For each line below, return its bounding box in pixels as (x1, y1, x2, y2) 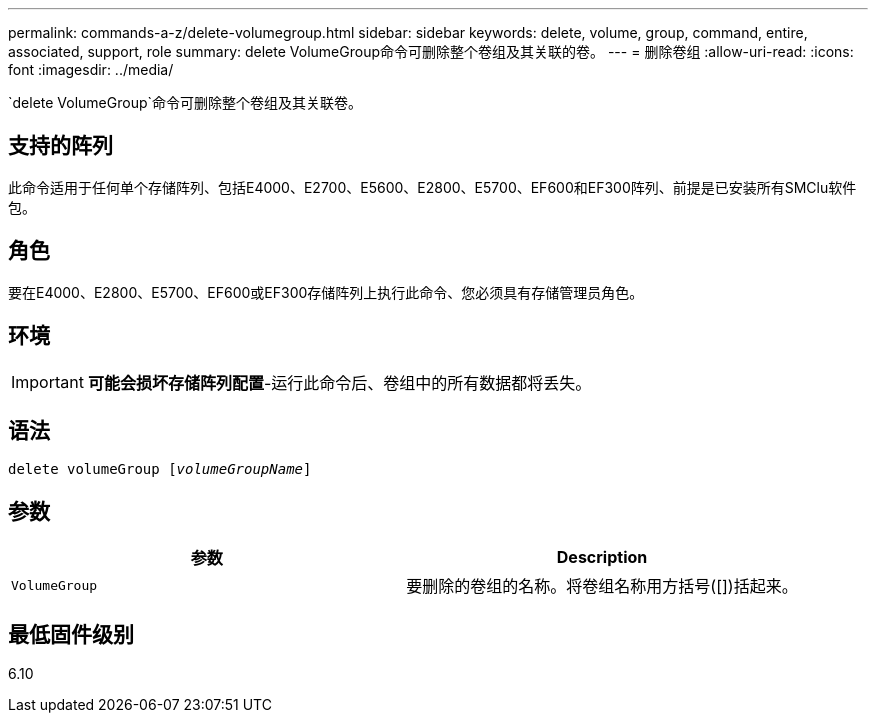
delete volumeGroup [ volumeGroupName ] (8, 461, 312, 478)
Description (556, 547, 648, 568)
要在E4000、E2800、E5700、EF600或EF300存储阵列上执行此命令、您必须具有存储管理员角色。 (8, 283, 644, 301)
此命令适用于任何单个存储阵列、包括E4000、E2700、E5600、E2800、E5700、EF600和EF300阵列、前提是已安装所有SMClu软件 (8, 178, 857, 196)
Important (11, 371, 84, 392)
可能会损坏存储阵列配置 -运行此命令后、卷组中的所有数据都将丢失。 (87, 372, 592, 393)
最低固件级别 (8, 621, 134, 647)
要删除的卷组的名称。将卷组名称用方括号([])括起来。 (406, 576, 798, 597)
